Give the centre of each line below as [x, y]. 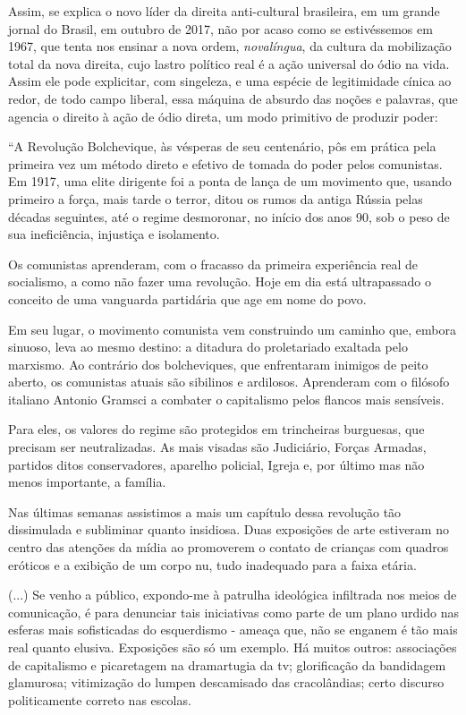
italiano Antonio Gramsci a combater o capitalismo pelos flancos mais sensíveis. [226, 399]
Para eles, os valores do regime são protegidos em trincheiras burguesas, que [216, 429]
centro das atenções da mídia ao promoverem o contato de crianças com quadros [229, 547]
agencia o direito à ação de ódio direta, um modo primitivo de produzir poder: [223, 116]
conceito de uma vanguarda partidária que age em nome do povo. [187, 298]
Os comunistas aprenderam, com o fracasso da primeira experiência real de [213, 264]
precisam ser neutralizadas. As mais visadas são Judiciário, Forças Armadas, [217, 447]
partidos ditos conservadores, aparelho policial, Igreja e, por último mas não [216, 464]
